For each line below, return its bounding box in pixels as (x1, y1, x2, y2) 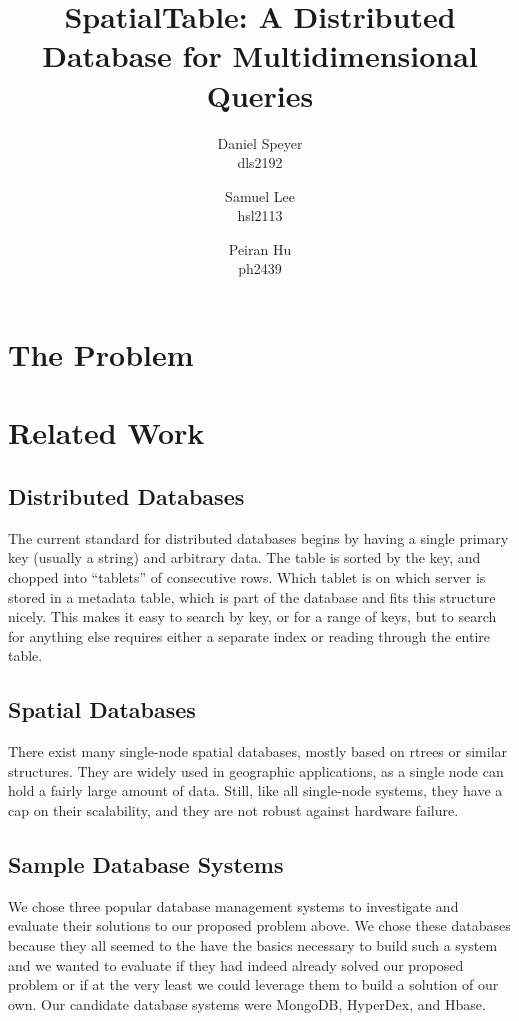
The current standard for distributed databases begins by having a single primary (8, 527, 509, 548)
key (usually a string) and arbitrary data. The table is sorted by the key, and (8, 547, 481, 568)
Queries (206, 74, 314, 115)
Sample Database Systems (8, 848, 284, 879)
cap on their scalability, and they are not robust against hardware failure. (8, 799, 459, 820)
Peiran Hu (228, 238, 292, 259)
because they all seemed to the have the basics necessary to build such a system (8, 934, 498, 955)
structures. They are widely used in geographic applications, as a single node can (8, 760, 504, 781)
